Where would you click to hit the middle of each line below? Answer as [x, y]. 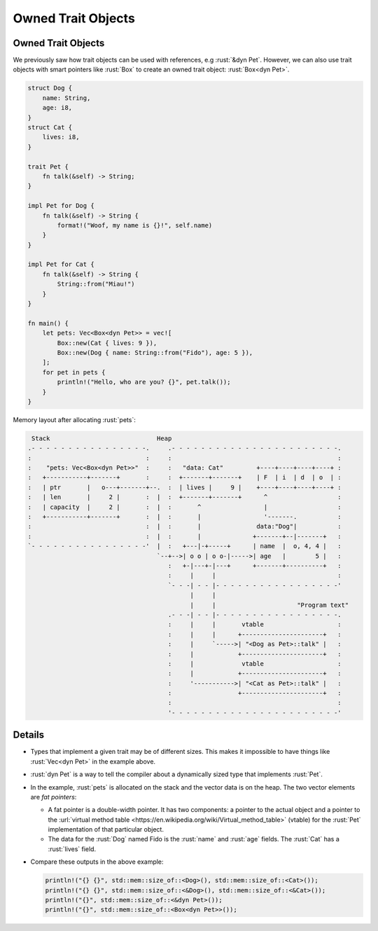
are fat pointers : [54, 797]
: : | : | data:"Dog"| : [185, 526]
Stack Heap [102, 438]
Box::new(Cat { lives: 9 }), [107, 343]
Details [29, 735]
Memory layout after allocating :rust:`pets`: [74, 419]
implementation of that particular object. [106, 829]
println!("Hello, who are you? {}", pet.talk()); [144, 382]
